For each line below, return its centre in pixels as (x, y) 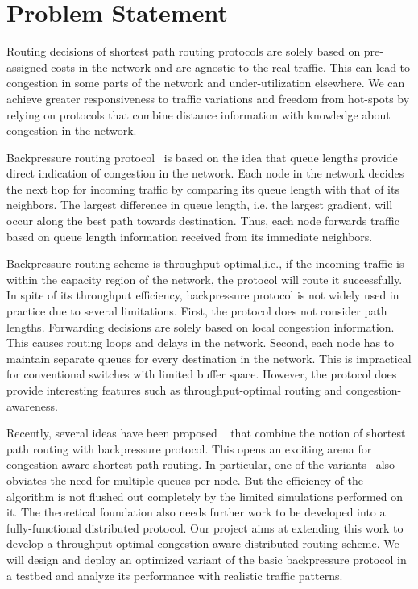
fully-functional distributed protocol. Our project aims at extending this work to (205, 527)
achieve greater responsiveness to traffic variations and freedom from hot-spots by (208, 98)
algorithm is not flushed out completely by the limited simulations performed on (205, 496)
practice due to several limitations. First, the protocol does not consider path (197, 311)
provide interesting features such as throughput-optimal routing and (175, 390)
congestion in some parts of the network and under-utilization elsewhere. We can (206, 83)
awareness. (32, 405)
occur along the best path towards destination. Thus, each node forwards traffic (203, 221)
